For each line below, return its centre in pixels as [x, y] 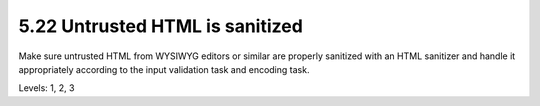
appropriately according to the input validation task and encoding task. [164, 69]
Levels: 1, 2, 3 [46, 88]
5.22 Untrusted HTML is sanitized [161, 26]
